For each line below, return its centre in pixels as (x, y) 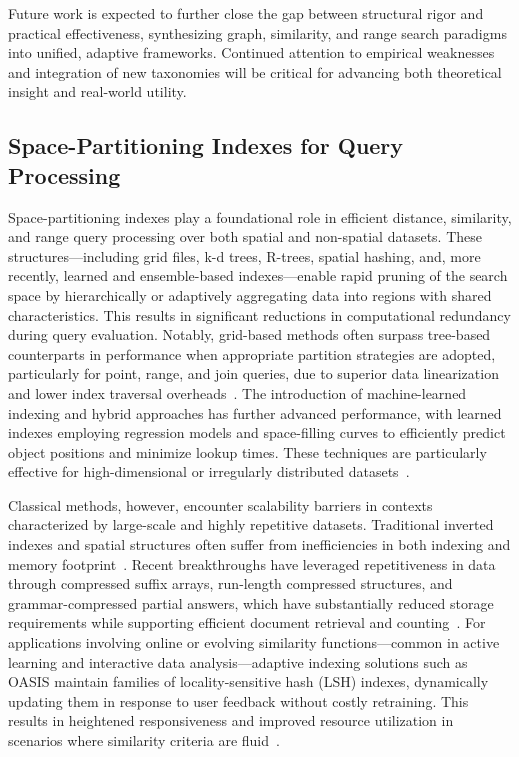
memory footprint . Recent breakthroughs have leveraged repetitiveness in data (252, 563)
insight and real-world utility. (97, 91)
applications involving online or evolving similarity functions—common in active (254, 642)
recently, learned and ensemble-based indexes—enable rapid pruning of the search (258, 275)
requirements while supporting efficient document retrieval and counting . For (247, 622)
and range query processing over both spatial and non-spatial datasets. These (245, 236)
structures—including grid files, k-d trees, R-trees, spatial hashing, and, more (244, 255)
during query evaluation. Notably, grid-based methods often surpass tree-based (249, 334)
